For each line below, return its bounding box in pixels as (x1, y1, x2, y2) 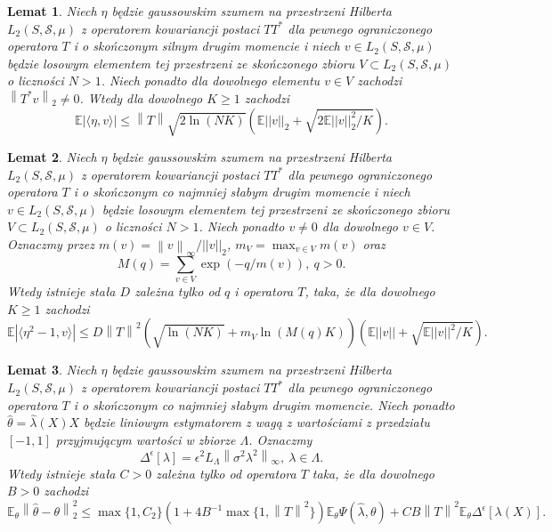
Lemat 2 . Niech (7, 147, 97, 165)
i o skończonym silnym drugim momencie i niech (73, 36, 340, 55)
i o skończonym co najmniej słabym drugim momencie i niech (73, 182, 410, 201)
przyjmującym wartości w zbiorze (55, 431, 236, 449)
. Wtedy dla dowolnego (79, 88, 203, 107)
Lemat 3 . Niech (7, 360, 97, 379)
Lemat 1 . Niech (7, 2, 97, 20)
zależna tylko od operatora (156, 463, 296, 482)
